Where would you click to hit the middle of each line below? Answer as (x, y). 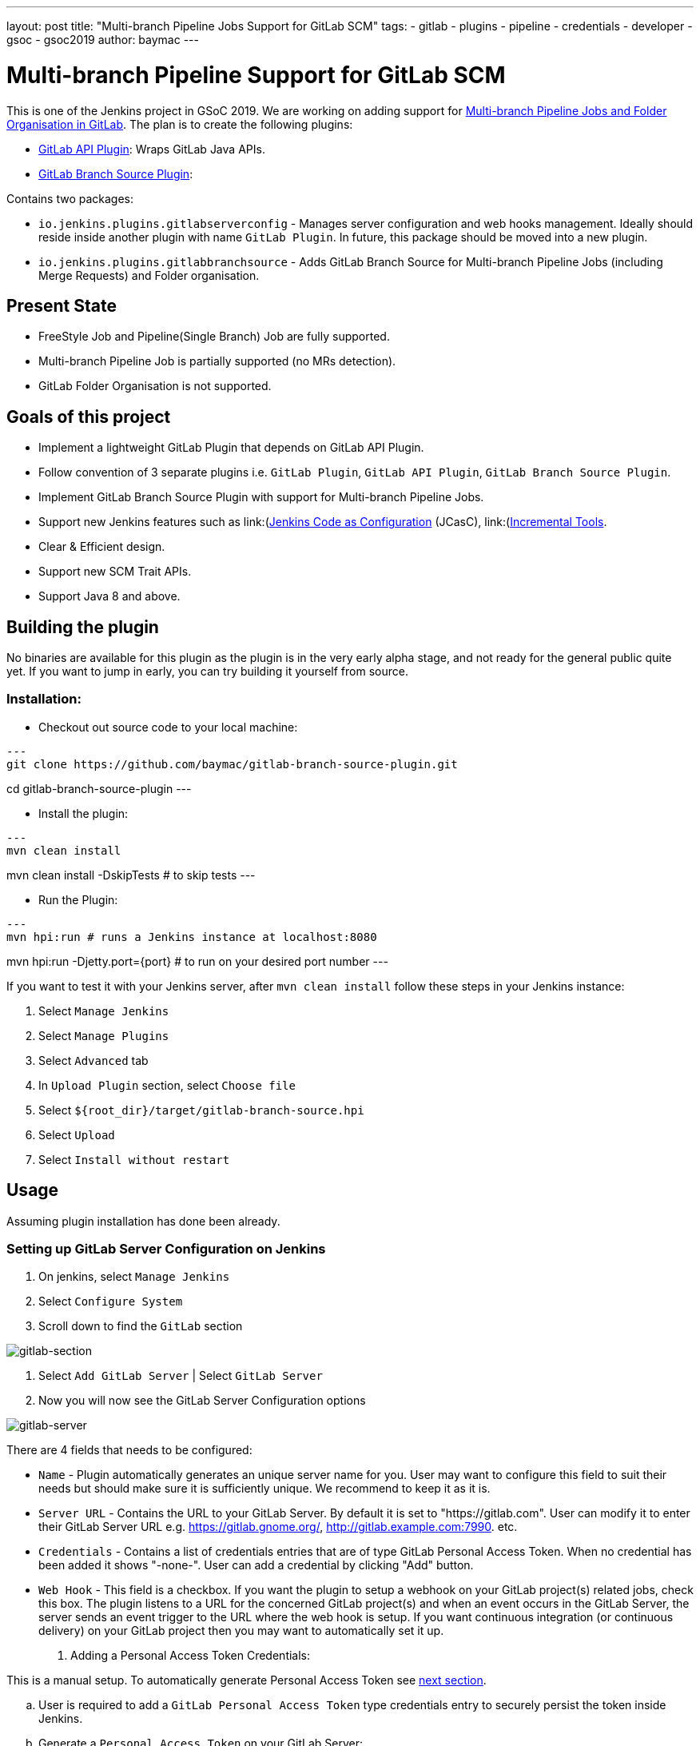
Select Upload (77, 1134)
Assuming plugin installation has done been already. (143, 1221)
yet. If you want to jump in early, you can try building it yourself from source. (207, 672)
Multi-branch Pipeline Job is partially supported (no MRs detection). (217, 361)
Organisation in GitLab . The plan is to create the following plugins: (180, 124)
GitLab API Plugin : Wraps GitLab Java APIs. (152, 149)
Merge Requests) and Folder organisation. (149, 275)
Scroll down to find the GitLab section (141, 1326)
